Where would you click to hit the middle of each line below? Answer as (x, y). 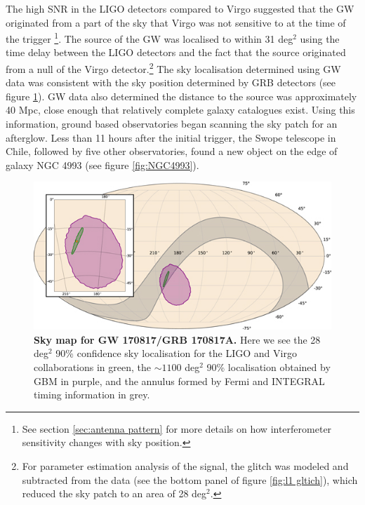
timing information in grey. (92, 395)
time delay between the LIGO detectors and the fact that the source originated (176, 52)
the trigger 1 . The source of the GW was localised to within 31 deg (150, 38)
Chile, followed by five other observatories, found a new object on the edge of (172, 151)
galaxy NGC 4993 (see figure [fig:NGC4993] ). (102, 164)
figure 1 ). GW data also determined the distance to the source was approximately (181, 96)
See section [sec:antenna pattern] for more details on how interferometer (177, 428)
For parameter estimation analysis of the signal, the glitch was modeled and (185, 465)
